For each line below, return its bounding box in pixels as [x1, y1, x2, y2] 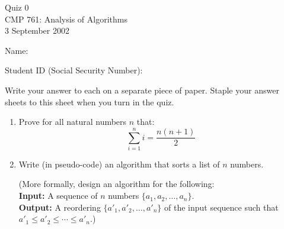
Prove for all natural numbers [18, 115, 127, 128]
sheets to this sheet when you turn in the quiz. [5, 95, 174, 108]
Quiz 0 [5, 1, 29, 13]
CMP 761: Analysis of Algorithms [5, 12, 127, 25]
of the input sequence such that [164, 201, 279, 213]
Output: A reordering [18, 201, 101, 213]
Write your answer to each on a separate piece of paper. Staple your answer [5, 83, 279, 96]
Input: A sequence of [18, 189, 98, 202]
